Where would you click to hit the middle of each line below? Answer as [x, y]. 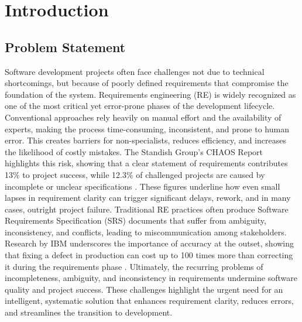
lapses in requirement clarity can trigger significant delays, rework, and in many [148, 198]
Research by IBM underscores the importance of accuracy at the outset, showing [150, 243]
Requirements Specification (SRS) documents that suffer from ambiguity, [135, 220]
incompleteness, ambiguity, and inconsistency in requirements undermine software [151, 278]
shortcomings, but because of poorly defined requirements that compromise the [147, 83]
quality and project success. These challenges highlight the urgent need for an [144, 289]
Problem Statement [65, 47]
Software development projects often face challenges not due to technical [135, 71]
